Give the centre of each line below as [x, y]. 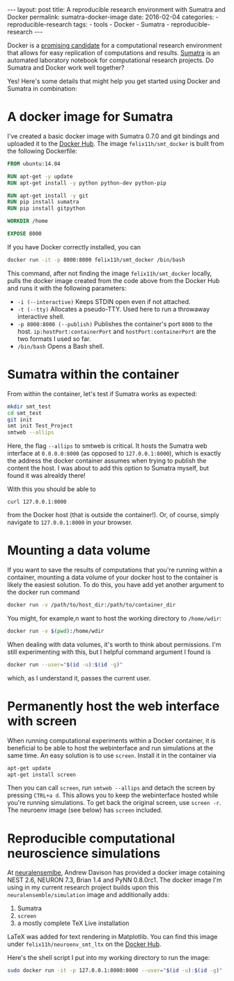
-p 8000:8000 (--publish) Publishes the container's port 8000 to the [115, 324]
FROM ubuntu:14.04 [34, 163]
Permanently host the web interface [114, 706]
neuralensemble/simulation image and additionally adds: [88, 895]
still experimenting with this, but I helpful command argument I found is [109, 652]
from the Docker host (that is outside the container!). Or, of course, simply [113, 515]
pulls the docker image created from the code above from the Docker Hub [114, 280]
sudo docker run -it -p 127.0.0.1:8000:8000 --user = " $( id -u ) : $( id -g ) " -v [119, 971]
